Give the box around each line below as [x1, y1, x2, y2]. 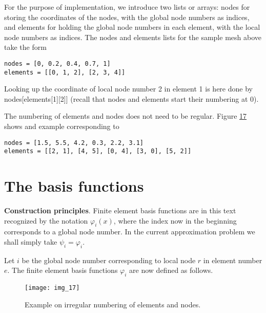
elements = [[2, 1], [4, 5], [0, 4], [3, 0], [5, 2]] [4, 148, 192, 155]
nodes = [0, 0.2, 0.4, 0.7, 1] [4, 60, 111, 67]
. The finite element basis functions [7, 265, 118, 275]
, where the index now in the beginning [113, 215, 237, 226]
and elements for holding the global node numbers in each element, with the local [4, 22, 260, 32]
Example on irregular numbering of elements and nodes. [25, 299, 201, 309]
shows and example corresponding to [4, 121, 119, 132]
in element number [203, 254, 262, 265]
